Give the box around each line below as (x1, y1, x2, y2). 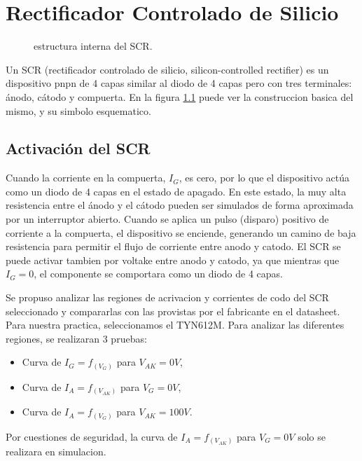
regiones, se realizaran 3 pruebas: (6, 331, 147, 345)
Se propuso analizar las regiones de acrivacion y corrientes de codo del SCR (6, 290, 329, 305)
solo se (298, 429, 326, 443)
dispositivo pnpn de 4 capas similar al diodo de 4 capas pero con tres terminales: (6, 76, 352, 90)
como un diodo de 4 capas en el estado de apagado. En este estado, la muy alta (6, 184, 347, 198)
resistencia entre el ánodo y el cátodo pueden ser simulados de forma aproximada (6, 198, 354, 212)
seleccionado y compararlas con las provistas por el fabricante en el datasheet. (6, 303, 340, 318)
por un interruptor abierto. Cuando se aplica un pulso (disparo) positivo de (6, 212, 329, 226)
